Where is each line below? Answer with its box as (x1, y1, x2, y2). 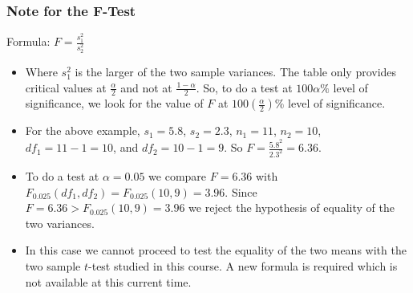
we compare (148, 167, 207, 184)
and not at (120, 79, 172, 96)
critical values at (25, 79, 107, 96)
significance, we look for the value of (25, 95, 204, 112)
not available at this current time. (25, 273, 192, 290)
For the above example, (25, 122, 140, 139)
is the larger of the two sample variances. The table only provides (75, 63, 397, 79)
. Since (225, 183, 257, 200)
